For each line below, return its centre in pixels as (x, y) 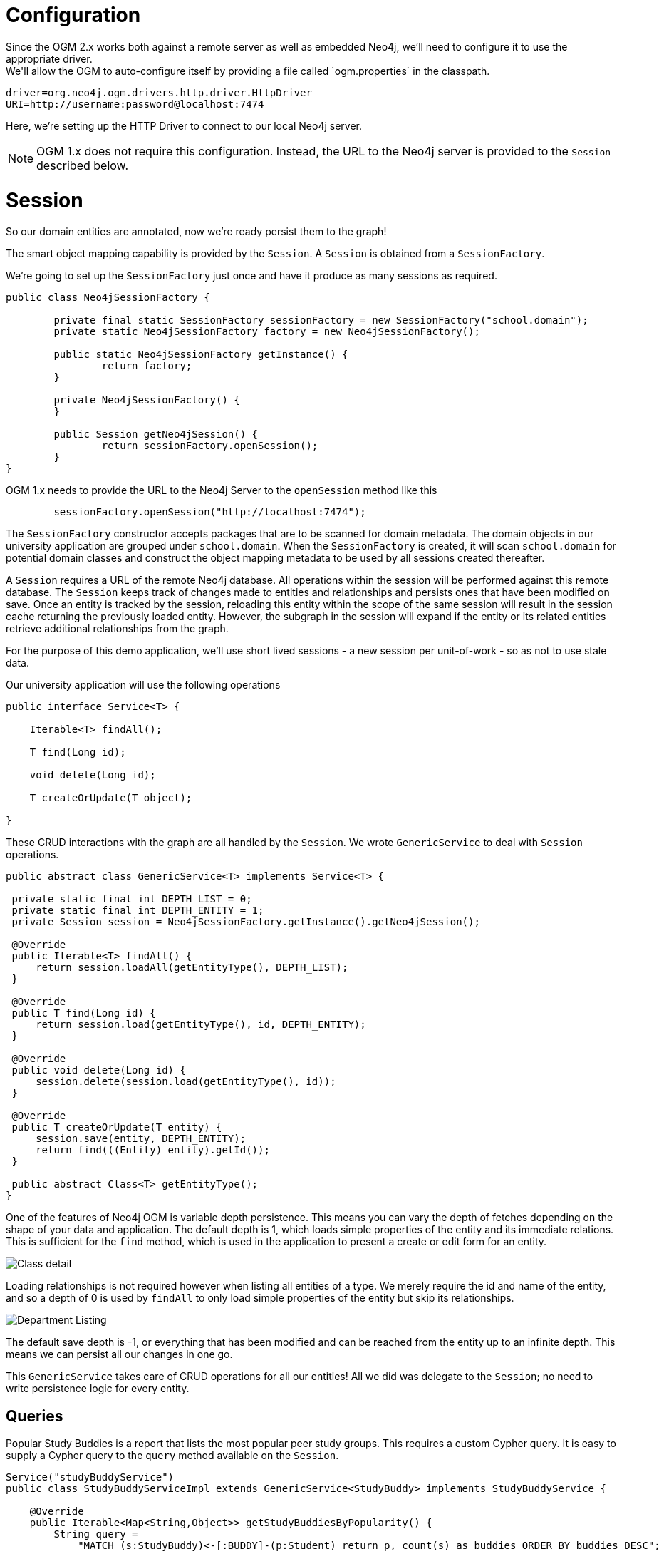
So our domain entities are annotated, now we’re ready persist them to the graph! (196, 232)
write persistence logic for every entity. (98, 1389)
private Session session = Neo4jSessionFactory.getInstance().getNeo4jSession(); (246, 922)
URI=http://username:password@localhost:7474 (135, 104)
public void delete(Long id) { (99, 1070)
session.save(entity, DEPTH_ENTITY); (141, 1139)
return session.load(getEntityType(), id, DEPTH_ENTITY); (201, 1025)
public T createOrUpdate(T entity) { (117, 1127)
